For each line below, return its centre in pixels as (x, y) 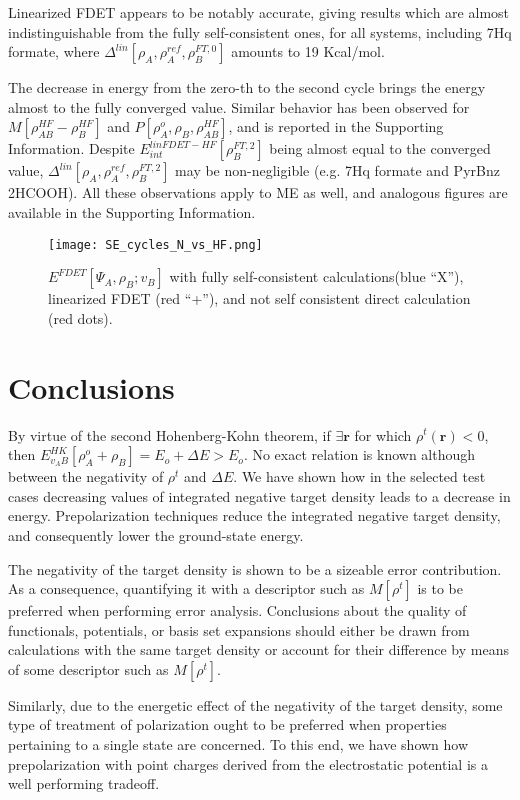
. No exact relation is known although (359, 454)
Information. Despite (71, 148)
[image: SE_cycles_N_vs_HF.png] (155, 244)
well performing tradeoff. (84, 783)
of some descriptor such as (88, 668)
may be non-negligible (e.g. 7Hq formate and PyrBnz (337, 170)
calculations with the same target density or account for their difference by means (258, 649)
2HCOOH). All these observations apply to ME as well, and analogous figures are (258, 192)
